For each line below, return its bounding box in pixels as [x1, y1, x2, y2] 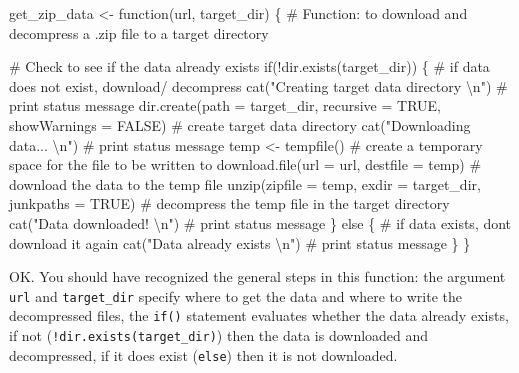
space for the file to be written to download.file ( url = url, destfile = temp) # [9, 154, 482, 175]
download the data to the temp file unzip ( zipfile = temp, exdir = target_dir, [9, 173, 481, 194]
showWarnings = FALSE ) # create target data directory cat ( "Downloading [9, 114, 471, 135]
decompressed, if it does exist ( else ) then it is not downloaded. [9, 344, 398, 365]
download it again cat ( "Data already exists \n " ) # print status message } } [9, 232, 471, 253]
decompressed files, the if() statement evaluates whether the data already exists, [9, 305, 509, 326]
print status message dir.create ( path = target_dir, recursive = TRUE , [9, 95, 442, 116]
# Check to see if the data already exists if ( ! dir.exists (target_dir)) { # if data [9, 56, 490, 77]
